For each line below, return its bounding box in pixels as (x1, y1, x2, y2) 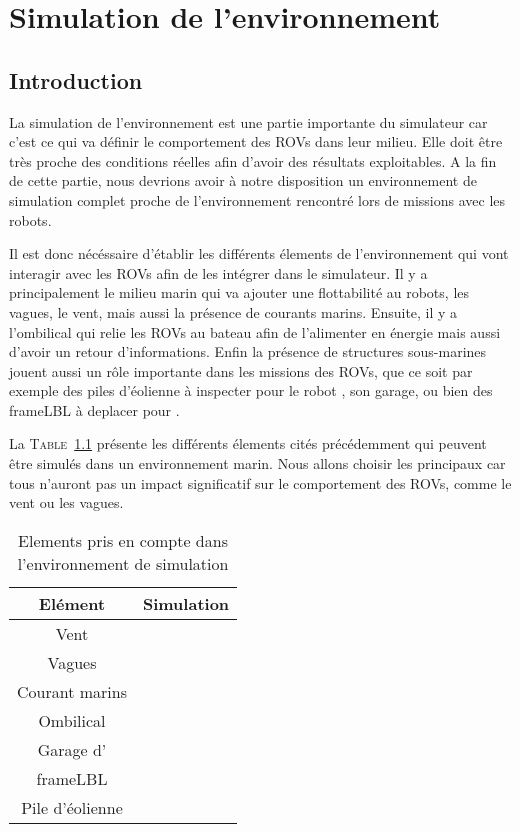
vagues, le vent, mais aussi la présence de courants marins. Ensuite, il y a (9, 301, 458, 322)
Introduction (9, 64, 143, 95)
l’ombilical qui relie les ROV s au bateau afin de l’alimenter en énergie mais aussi (9, 321, 501, 342)
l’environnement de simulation (17, 551, 229, 575)
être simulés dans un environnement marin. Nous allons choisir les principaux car (9, 453, 506, 474)
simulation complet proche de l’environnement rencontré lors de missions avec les (9, 189, 506, 210)
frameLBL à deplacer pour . (9, 399, 180, 420)
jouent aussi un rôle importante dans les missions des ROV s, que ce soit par (9, 360, 473, 381)
